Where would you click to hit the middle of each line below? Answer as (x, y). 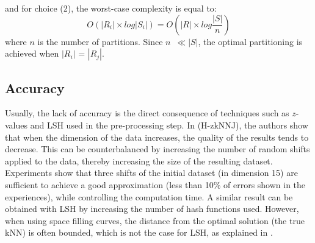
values (16, 125)
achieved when (32, 53)
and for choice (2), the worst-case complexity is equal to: (111, 8)
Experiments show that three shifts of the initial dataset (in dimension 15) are (151, 173)
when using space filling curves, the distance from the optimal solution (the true (155, 220)
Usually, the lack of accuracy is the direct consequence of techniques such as (147, 113)
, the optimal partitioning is (250, 41)
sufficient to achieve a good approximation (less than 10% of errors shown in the (155, 184)
